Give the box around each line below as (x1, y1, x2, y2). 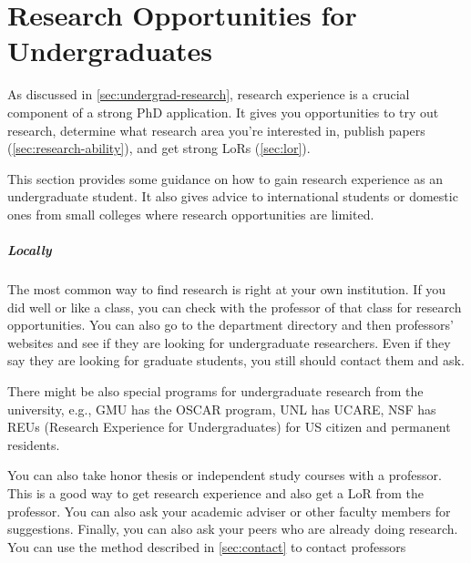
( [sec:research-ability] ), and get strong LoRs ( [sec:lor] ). (7, 138, 311, 158)
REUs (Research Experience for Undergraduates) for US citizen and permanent (7, 417, 451, 436)
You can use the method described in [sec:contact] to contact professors (7, 537, 406, 556)
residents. (7, 435, 60, 454)
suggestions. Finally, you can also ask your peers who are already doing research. (7, 519, 458, 538)
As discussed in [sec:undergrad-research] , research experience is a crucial (7, 85, 410, 104)
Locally (7, 241, 52, 260)
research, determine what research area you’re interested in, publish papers (7, 120, 425, 139)
